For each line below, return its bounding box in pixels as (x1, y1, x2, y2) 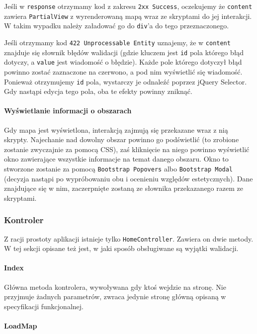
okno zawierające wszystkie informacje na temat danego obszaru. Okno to (4, 154, 229, 164)
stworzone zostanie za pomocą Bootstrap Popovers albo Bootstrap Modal (4, 163, 233, 173)
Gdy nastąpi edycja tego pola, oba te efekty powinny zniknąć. (4, 86, 192, 96)
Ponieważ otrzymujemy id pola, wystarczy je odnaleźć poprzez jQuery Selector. (4, 76, 247, 86)
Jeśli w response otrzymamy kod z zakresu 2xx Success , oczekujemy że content (4, 1, 253, 11)
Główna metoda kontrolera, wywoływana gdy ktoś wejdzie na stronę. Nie (4, 281, 226, 292)
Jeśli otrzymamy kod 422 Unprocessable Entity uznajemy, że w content (4, 37, 231, 47)
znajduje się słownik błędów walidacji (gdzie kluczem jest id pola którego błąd (4, 47, 244, 57)
